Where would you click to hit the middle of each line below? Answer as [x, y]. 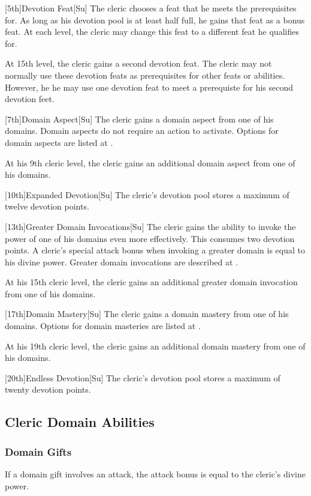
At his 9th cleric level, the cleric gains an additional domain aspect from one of [150, 162]
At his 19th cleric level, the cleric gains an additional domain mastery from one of [155, 346]
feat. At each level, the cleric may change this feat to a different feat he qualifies [152, 32]
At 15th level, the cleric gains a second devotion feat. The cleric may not [138, 63]
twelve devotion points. [47, 206]
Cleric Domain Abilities [80, 422]
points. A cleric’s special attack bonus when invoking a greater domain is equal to [155, 250]
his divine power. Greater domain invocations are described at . [122, 262]
